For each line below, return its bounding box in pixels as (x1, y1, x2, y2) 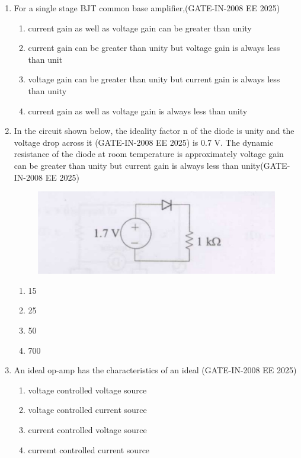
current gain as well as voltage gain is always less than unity (28, 104, 248, 117)
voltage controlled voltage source (28, 383, 147, 396)
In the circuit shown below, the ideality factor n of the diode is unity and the (14, 124, 294, 137)
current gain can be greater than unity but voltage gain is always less (28, 41, 280, 54)
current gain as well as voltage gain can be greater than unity (28, 21, 252, 34)
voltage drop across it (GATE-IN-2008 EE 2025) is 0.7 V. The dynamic (14, 136, 274, 148)
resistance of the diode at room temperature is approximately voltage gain (14, 148, 284, 160)
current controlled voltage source (28, 423, 147, 435)
